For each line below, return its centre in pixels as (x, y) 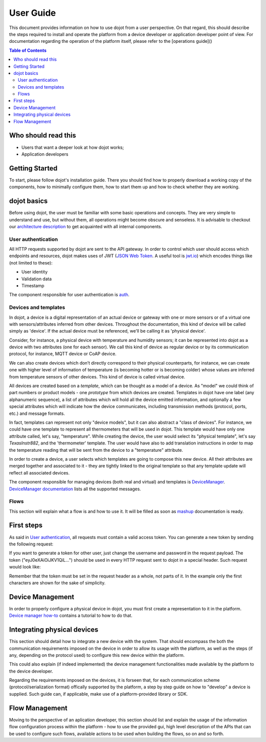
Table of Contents (28, 50)
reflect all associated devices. (39, 472)
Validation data (36, 279)
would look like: (25, 567)
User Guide (33, 13)
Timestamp (33, 286)
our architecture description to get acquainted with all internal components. (86, 226)
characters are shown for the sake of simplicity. (57, 583)
